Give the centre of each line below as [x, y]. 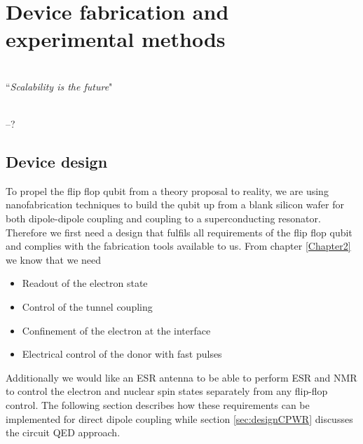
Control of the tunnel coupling [87, 307]
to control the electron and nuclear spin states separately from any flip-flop [167, 391]
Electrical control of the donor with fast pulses [122, 354]
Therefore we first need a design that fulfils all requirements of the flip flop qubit [179, 232]
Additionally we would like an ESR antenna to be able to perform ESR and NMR [181, 377]
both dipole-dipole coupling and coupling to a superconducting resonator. [163, 218]
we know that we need [54, 259]
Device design [57, 162]
